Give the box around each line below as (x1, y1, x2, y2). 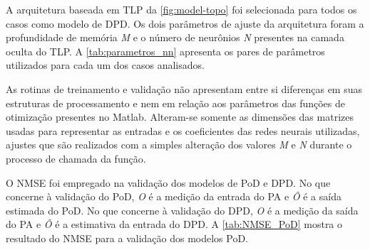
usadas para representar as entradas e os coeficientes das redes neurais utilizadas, (6, 123, 360, 138)
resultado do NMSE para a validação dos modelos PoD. (6, 230, 249, 245)
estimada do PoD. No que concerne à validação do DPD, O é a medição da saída (6, 202, 359, 217)
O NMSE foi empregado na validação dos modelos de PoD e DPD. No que (6, 175, 331, 190)
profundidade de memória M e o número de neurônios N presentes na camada (6, 30, 344, 45)
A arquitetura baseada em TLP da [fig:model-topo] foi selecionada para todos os (6, 2, 357, 16)
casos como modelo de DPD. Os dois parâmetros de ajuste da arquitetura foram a (6, 16, 364, 31)
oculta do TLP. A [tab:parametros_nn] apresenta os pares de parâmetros (6, 43, 325, 58)
